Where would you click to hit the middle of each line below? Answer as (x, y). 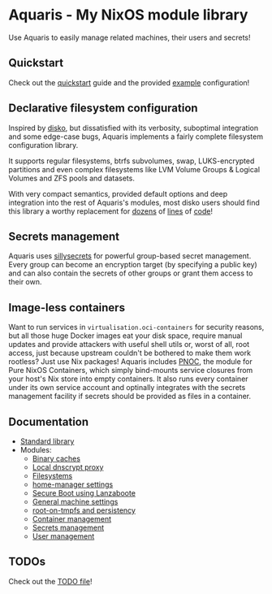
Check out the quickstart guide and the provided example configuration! (129, 82)
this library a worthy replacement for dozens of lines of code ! (111, 211)
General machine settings (75, 502)
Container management (72, 519)
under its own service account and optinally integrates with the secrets (127, 388)
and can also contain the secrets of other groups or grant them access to (131, 273)
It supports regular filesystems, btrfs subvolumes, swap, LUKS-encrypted (132, 161)
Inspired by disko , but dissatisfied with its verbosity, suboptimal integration (134, 128)
